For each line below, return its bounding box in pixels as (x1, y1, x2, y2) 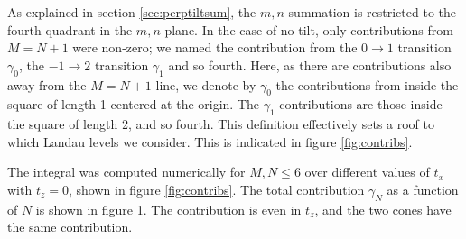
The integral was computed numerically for (7, 162, 246, 181)
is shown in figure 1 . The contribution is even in (35, 199, 302, 218)
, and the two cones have (314, 199, 452, 218)
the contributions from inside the (275, 75, 459, 94)
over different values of (304, 162, 430, 181)
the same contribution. (7, 217, 133, 236)
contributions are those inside (279, 95, 443, 114)
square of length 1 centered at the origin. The (7, 95, 260, 114)
